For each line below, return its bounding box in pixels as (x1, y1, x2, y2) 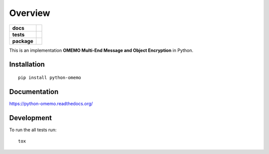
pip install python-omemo (18, 75, 82, 80)
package (12, 37, 33, 44)
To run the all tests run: (9, 127, 57, 133)
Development (9, 114, 52, 122)
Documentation (9, 87, 59, 96)
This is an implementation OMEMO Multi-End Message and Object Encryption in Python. (9, 47, 194, 53)
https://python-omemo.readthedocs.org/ (9, 100, 93, 107)
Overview (9, 7, 50, 18)
